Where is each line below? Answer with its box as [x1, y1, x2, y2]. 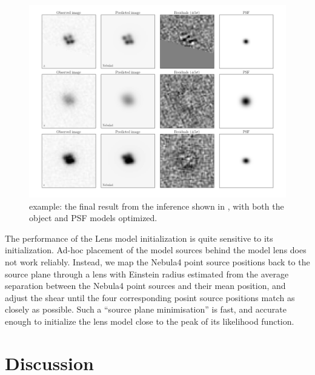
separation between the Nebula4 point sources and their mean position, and [5, 279, 286, 292]
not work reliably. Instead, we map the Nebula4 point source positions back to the [5, 255, 310, 268]
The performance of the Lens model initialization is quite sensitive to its [5, 231, 273, 244]
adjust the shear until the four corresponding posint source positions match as [5, 291, 295, 304]
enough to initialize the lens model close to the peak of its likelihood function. [5, 314, 294, 327]
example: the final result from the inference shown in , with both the [29, 199, 284, 212]
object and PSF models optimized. [29, 211, 157, 224]
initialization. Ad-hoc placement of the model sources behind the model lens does [5, 244, 307, 256]
